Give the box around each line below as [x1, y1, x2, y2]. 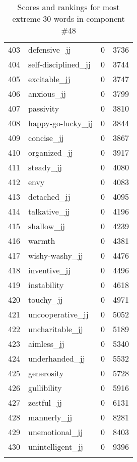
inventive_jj [28, 264, 71, 276]
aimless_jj [28, 338, 64, 349]
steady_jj [28, 161, 62, 173]
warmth [28, 235, 55, 246]
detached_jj [28, 191, 71, 202]
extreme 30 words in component [12, 13, 125, 24]
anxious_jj [28, 88, 66, 99]
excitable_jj [28, 73, 71, 85]
